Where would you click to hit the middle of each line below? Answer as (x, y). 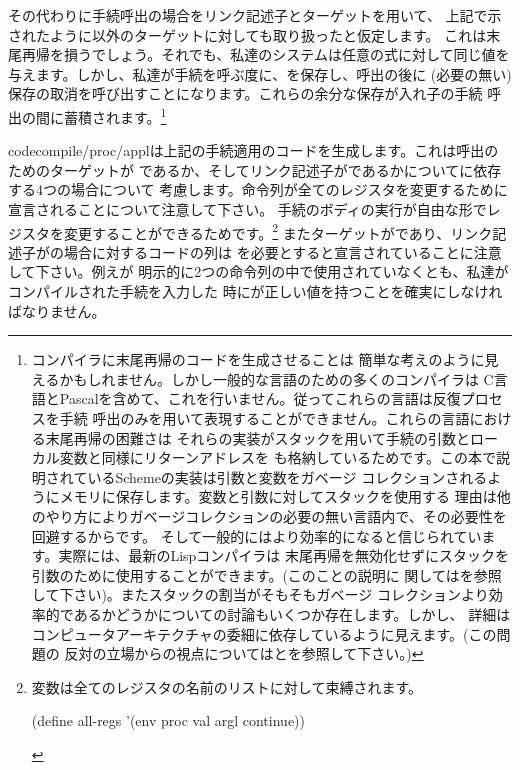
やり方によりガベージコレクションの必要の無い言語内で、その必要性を (276, 515)
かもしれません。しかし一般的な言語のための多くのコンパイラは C (276, 378)
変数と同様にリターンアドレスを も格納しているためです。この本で (277, 457)
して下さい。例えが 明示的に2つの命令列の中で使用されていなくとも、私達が (258, 271)
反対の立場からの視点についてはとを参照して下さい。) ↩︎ (244, 653)
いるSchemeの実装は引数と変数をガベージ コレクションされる (287, 476)
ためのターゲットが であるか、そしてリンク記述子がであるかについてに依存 (255, 169)
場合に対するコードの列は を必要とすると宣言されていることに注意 (282, 251)
